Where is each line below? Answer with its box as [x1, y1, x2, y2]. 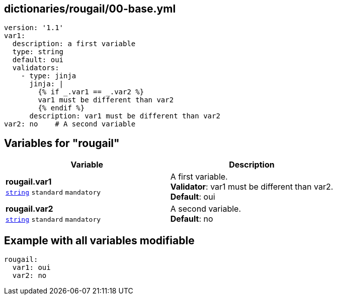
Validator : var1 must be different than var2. [170, 182, 333, 192]
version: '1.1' [4, 24, 64, 32]
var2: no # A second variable [4, 120, 136, 128]
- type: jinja [21, 72, 76, 80]
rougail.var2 [6, 204, 53, 214]
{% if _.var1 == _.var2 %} [38, 88, 144, 96]
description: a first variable [12, 40, 136, 48]
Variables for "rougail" [4, 136, 120, 149]
